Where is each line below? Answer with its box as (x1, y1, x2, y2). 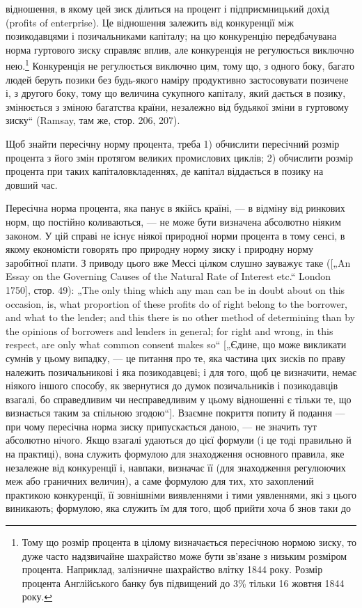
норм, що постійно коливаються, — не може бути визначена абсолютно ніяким (6, 214, 341, 228)
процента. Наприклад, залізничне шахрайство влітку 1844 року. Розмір (22, 562, 323, 577)
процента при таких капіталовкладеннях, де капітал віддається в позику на (6, 164, 324, 178)
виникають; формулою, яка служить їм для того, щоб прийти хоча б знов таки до (6, 501, 352, 515)
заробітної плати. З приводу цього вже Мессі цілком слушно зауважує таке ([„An (6, 255, 351, 270)
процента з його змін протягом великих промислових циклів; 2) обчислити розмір (6, 150, 353, 164)
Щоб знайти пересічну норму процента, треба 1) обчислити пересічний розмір (6, 137, 340, 150)
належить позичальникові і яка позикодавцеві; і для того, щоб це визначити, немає (6, 364, 356, 379)
